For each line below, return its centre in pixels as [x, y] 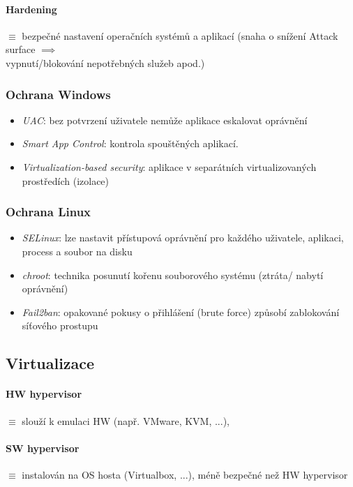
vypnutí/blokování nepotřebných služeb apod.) [105, 62]
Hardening [31, 9]
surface [21, 49]
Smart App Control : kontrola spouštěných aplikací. [130, 143]
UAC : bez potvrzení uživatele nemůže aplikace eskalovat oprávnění [165, 120]
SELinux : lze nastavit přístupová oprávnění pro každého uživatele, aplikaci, [183, 238]
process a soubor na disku [77, 251]
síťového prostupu [60, 325]
